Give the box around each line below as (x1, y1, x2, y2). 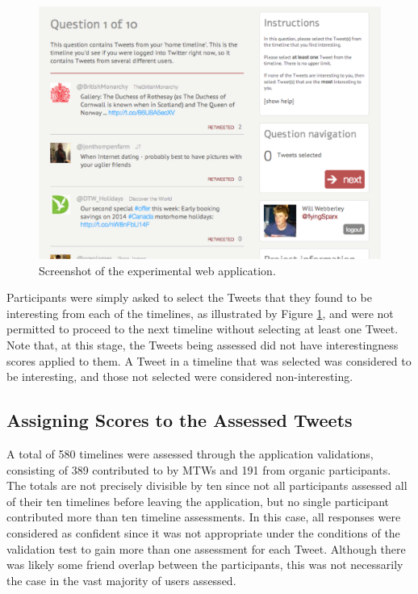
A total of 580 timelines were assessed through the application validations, (6, 445, 374, 462)
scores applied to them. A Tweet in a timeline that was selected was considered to (6, 352, 412, 369)
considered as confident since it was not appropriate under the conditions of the (6, 524, 400, 541)
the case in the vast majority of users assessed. (6, 571, 236, 588)
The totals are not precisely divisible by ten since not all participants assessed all (6, 477, 408, 494)
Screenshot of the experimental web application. (39, 261, 276, 278)
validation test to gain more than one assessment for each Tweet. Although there (6, 540, 406, 557)
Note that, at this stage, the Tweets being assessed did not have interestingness (6, 337, 399, 353)
